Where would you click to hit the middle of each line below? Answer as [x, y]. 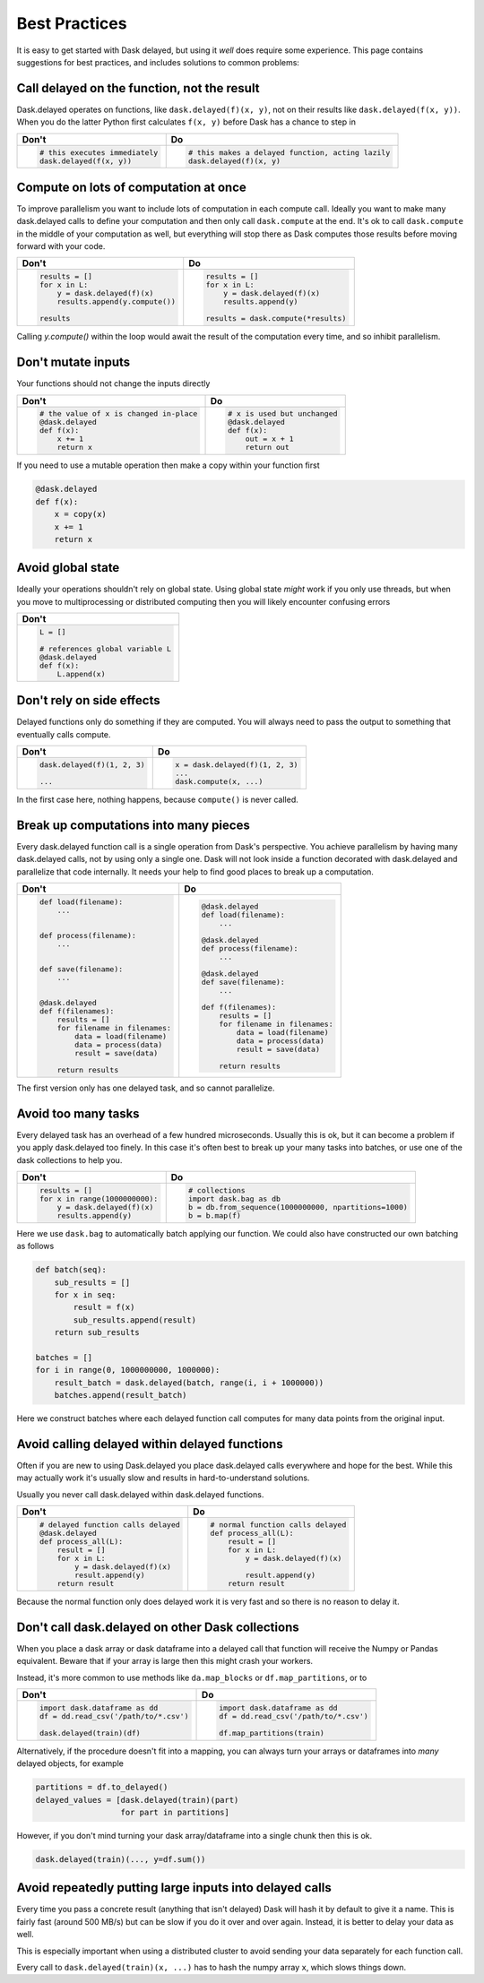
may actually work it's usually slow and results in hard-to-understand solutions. [163, 1478]
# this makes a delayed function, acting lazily [290, 152]
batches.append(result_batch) [121, 1395]
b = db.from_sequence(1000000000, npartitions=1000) [298, 1207]
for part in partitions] [175, 1812]
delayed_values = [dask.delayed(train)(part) [137, 1800]
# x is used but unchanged [282, 414]
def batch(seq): [71, 1270]
